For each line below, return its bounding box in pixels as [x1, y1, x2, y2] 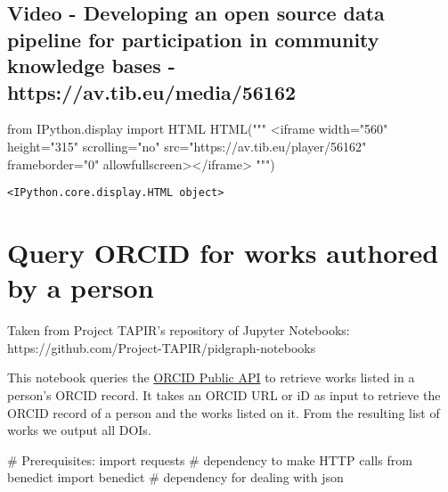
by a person [7, 269, 154, 306]
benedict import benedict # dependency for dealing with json [7, 468, 344, 487]
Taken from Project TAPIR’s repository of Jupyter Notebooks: [7, 321, 350, 340]
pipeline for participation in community [7, 25, 379, 53]
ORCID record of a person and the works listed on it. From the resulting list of [7, 403, 440, 422]
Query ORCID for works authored [7, 234, 439, 270]
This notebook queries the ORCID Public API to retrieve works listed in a [7, 368, 415, 387]
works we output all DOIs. [7, 421, 151, 439]
